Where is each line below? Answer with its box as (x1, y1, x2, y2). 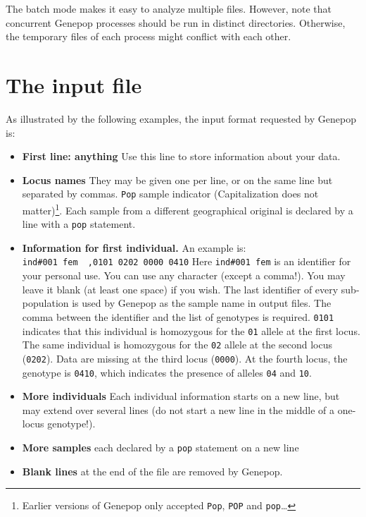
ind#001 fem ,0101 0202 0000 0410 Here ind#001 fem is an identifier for (22, 254, 351, 269)
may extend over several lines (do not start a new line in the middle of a (22, 402, 335, 417)
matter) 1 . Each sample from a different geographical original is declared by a (22, 200, 353, 217)
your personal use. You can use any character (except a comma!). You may (22, 268, 346, 283)
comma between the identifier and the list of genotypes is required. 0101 (22, 309, 334, 324)
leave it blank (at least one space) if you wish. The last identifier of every (22, 281, 339, 296)
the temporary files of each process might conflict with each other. (6, 29, 291, 44)
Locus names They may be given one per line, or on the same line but (22, 172, 333, 187)
